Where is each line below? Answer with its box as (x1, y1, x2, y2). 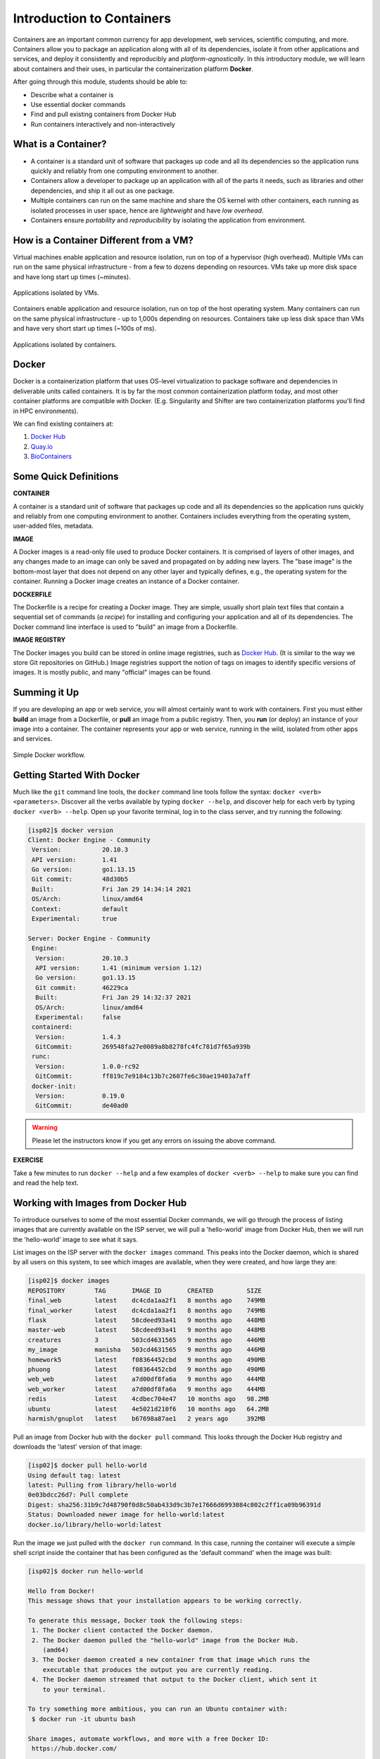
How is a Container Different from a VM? (13, 234, 194, 246)
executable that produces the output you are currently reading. (42, 1665, 273, 1674)
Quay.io (30, 442, 53, 450)
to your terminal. (42, 1685, 106, 1694)
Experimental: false (35, 1013, 121, 1021)
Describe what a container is (30, 90, 114, 99)
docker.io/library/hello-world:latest (27, 1520, 162, 1528)
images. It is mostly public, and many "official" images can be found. (13, 668, 213, 677)
